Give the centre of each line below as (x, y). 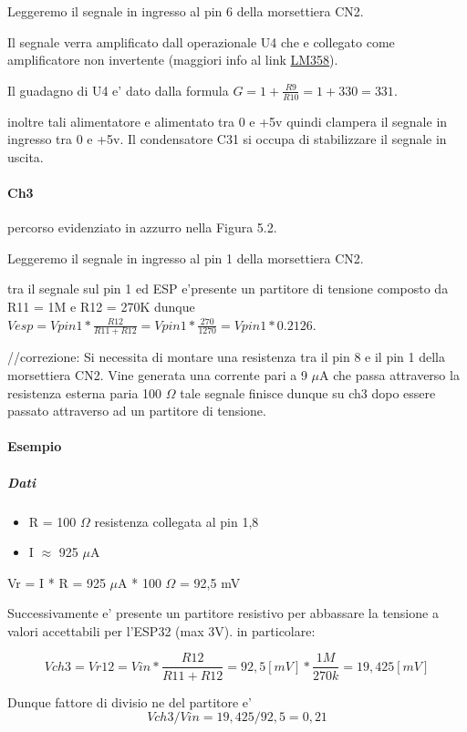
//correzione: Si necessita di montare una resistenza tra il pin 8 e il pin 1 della (226, 357)
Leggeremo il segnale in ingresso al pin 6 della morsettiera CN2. (186, 11)
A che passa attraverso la (389, 374)
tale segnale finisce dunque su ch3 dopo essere (308, 392)
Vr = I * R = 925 (57, 582)
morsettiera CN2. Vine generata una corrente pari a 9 (157, 374)
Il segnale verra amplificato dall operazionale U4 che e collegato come (201, 41)
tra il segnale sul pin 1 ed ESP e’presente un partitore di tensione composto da (228, 289)
